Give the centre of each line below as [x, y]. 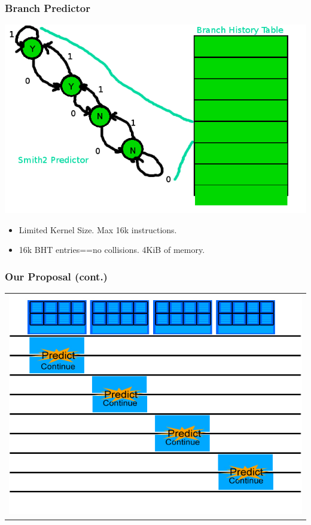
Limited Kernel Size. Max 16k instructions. [98, 229]
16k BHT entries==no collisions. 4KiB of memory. [112, 250]
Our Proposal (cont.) [56, 276]
